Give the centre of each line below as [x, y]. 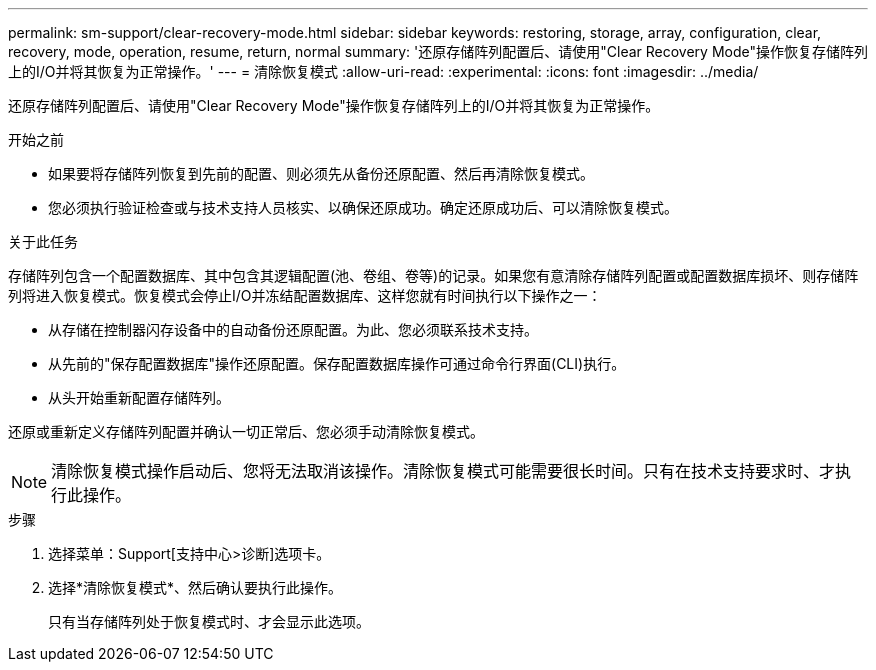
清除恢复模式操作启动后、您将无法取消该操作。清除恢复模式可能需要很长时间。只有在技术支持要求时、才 [443, 471]
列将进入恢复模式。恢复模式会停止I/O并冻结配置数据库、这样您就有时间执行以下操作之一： [305, 295]
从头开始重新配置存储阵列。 [139, 397]
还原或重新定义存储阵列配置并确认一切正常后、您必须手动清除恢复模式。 [246, 431]
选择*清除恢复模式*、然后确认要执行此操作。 [195, 587]
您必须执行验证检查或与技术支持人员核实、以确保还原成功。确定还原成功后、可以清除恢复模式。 [363, 207]
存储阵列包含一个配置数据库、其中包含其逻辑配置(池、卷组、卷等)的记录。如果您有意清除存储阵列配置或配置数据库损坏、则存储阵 [433, 275]
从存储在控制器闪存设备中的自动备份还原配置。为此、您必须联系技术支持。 [293, 329]
